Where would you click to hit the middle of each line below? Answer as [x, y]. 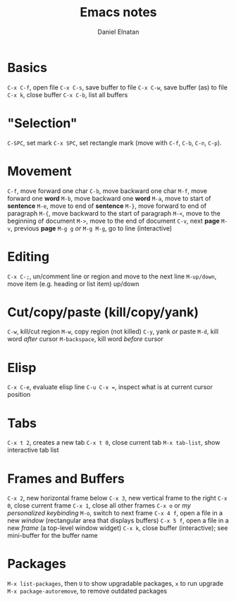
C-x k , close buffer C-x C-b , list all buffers [68, 94]
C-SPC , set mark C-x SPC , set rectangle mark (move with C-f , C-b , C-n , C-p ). [114, 142]
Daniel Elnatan [118, 32]
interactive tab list [33, 450]
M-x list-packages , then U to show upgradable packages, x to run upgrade [116, 584]
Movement [39, 171]
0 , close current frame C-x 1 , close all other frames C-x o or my [99, 505]
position [19, 395]
